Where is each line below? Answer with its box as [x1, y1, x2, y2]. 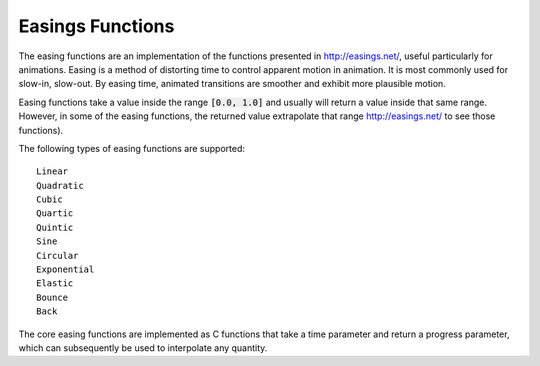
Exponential [36, 264, 95, 275]
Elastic [36, 278, 74, 289]
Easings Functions [18, 15, 175, 37]
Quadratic [36, 180, 84, 191]
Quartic [36, 208, 74, 219]
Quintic [36, 221, 74, 233]
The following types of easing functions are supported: [18, 142, 245, 154]
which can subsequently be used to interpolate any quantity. [18, 341, 268, 354]
